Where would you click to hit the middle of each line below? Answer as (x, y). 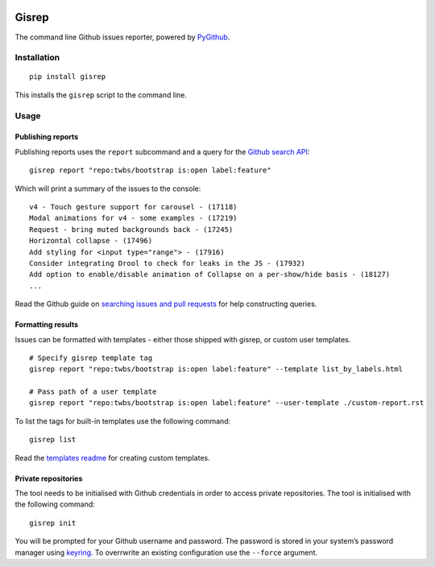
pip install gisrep (68, 77)
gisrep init (53, 523)
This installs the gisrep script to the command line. (101, 95)
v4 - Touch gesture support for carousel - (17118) (133, 207)
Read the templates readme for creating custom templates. (112, 457)
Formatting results (47, 325)
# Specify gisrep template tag (91, 358)
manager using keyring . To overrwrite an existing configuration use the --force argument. (166, 553)
